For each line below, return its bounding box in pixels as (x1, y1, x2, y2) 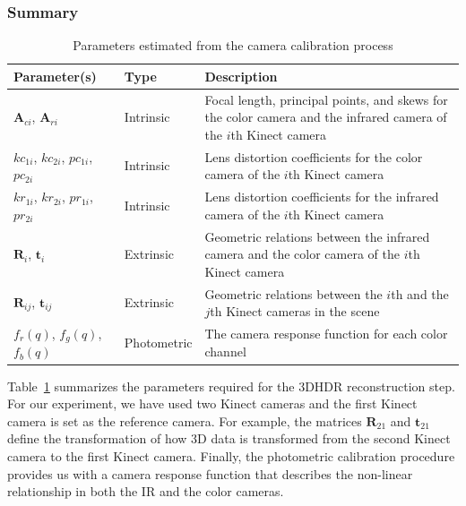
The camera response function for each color (204, 324, 448, 343)
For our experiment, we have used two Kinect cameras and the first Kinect (7, 394, 418, 413)
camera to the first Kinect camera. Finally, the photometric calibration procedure (7, 446, 455, 465)
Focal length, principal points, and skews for (204, 90, 448, 108)
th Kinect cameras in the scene (210, 302, 380, 321)
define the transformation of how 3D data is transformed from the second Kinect (7, 429, 451, 448)
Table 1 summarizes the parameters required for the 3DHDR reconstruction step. (7, 376, 455, 395)
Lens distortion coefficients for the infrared (204, 187, 439, 206)
